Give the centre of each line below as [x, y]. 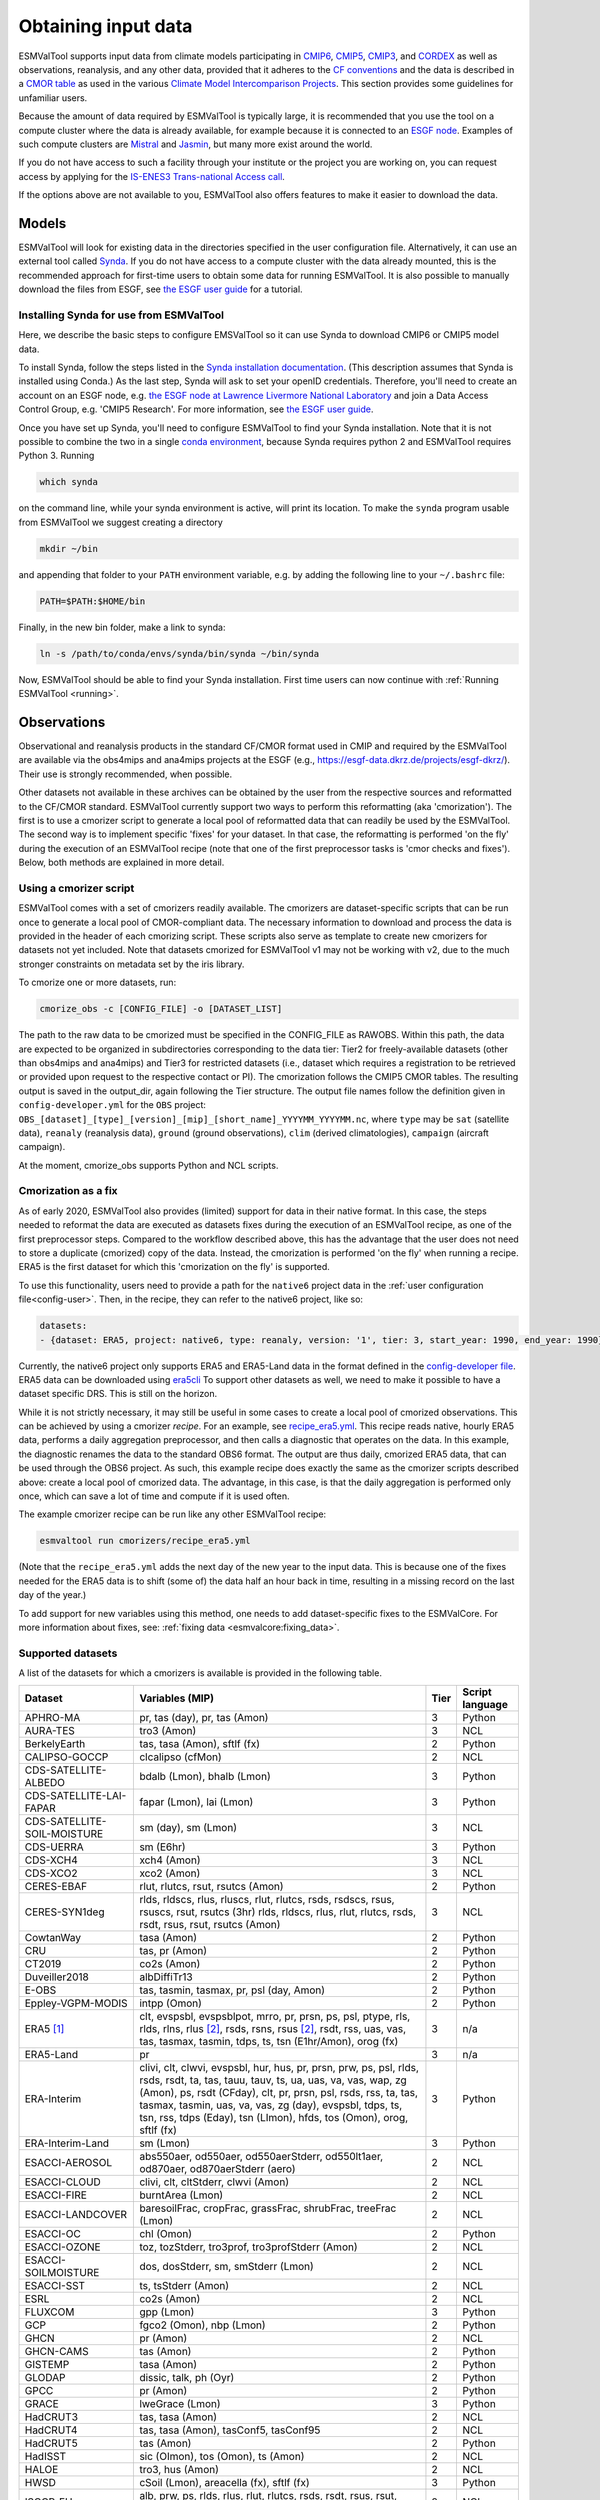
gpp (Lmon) [167, 2312]
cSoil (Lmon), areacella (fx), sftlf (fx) [224, 2483]
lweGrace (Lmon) [180, 2404]
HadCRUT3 [51, 2417]
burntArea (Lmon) [181, 2195]
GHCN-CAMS [56, 2352]
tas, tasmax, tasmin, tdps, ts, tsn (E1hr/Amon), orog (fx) [269, 2042]
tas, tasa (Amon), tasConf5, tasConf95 [230, 2430]
